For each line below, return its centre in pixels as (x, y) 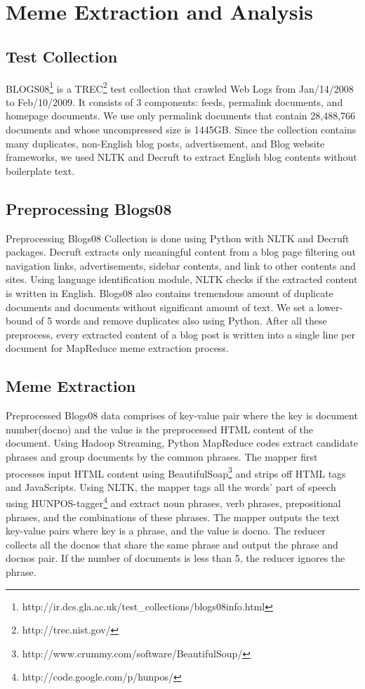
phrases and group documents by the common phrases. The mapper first (162, 456)
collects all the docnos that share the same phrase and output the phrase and (172, 544)
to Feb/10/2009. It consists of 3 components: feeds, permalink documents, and (174, 101)
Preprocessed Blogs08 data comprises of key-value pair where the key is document (182, 415)
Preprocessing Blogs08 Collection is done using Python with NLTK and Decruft (178, 238)
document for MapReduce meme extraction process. (117, 348)
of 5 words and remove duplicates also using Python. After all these (181, 321)
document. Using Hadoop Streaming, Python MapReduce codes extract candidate (182, 443)
